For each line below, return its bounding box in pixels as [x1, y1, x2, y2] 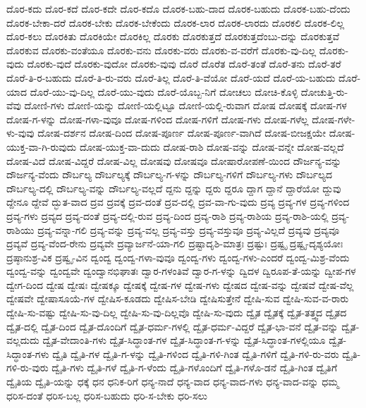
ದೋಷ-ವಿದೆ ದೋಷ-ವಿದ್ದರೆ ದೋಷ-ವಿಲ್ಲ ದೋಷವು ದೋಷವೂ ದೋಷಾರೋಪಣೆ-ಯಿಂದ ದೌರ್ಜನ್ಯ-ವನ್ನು [6, 153, 342, 168]
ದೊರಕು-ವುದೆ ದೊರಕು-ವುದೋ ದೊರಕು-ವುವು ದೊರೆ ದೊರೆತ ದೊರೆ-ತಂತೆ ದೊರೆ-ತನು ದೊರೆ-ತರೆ [27, 56, 341, 71]
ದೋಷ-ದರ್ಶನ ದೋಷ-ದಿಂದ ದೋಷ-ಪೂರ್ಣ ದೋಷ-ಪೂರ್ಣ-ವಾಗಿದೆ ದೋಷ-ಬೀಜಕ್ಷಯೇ [37, 125, 327, 140]
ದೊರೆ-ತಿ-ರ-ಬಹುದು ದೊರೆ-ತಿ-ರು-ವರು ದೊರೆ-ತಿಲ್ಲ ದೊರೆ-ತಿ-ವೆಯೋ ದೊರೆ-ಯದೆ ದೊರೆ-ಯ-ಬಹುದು [6, 70, 336, 85]
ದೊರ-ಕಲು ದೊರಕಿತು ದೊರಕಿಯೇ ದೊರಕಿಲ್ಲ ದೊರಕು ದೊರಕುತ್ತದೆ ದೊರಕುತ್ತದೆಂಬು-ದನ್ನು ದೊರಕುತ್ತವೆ [6, 29, 340, 44]
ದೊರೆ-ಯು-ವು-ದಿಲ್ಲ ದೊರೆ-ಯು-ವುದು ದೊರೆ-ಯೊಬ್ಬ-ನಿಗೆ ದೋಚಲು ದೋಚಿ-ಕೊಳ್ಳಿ [30, 84, 298, 99]
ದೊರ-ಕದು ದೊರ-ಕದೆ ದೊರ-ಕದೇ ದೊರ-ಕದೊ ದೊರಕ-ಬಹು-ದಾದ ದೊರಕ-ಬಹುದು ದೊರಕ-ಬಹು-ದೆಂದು [6, 1, 350, 16]
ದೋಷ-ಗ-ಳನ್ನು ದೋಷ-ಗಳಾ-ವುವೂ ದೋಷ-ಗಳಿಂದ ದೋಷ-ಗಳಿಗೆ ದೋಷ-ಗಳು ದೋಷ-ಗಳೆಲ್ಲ [6, 111, 309, 126]
